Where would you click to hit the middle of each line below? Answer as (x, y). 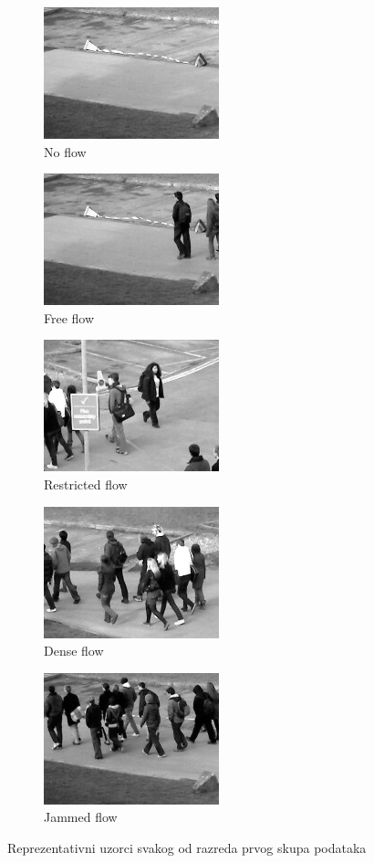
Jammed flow (81, 817)
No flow (65, 151)
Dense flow (74, 651)
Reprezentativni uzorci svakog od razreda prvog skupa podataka (187, 847)
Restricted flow (86, 484)
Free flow (69, 317)
